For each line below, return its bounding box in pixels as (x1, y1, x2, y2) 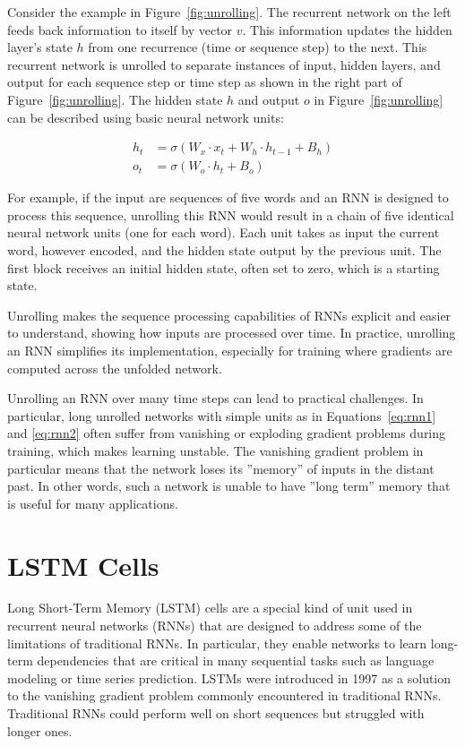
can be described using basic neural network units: (7, 107, 284, 126)
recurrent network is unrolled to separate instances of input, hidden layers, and (7, 55, 441, 73)
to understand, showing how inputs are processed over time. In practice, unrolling (7, 323, 456, 342)
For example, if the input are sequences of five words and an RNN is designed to (7, 188, 449, 207)
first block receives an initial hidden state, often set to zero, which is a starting (7, 258, 440, 277)
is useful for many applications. (7, 493, 178, 512)
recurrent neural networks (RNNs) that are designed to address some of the (7, 616, 422, 635)
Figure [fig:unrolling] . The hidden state (7, 90, 223, 108)
